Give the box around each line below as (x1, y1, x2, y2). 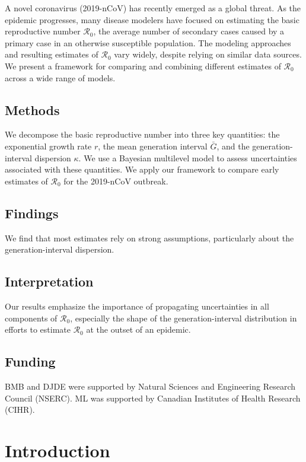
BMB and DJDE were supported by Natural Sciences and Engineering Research (5, 380, 296, 392)
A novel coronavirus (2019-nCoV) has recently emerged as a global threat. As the (5, 2, 301, 14)
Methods (5, 100, 60, 119)
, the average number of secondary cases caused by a (93, 25, 285, 37)
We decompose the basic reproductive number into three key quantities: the (5, 128, 280, 141)
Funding (5, 352, 56, 371)
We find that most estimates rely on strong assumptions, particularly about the (5, 231, 294, 244)
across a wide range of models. (5, 71, 116, 84)
